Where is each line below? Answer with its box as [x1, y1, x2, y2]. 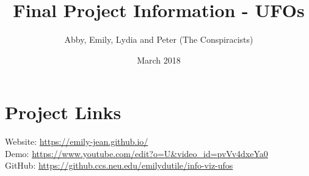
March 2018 [137, 53, 181, 66]
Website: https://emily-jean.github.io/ [5, 135, 148, 148]
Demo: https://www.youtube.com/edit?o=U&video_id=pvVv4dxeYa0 [5, 147, 268, 159]
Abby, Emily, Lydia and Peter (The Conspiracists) [64, 33, 253, 46]
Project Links [5, 100, 122, 125]
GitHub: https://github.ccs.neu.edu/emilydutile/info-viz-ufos [5, 159, 233, 172]
